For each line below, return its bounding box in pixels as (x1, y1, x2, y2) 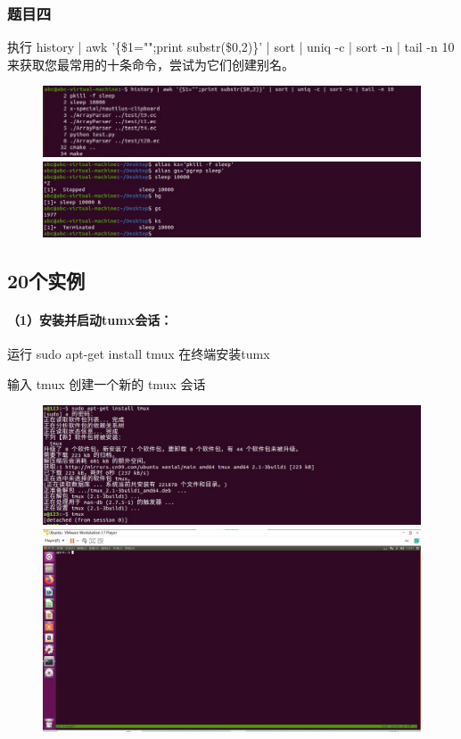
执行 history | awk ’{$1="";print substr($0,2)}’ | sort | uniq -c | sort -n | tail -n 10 (7, 37, 455, 56)
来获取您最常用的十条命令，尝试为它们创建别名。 (7, 54, 294, 73)
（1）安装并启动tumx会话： (7, 310, 173, 328)
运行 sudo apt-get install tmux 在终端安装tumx (7, 345, 270, 363)
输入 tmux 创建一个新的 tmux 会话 (7, 374, 206, 393)
